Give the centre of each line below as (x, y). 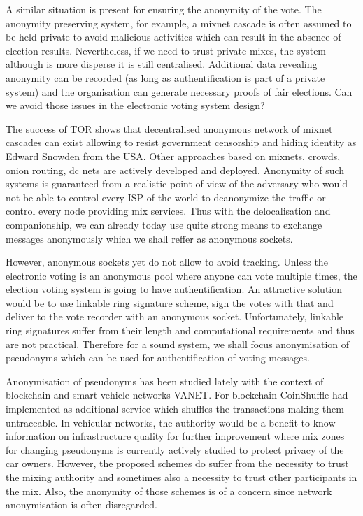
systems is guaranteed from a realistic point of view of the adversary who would (177, 184)
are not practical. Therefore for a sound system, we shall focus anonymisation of (178, 344)
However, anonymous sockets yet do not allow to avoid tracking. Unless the (167, 262)
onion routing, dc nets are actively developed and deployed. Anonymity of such (175, 170)
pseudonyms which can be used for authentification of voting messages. (158, 358)
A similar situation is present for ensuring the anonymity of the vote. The (164, 9)
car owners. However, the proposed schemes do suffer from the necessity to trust (177, 463)
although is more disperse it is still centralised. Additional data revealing (162, 64)
